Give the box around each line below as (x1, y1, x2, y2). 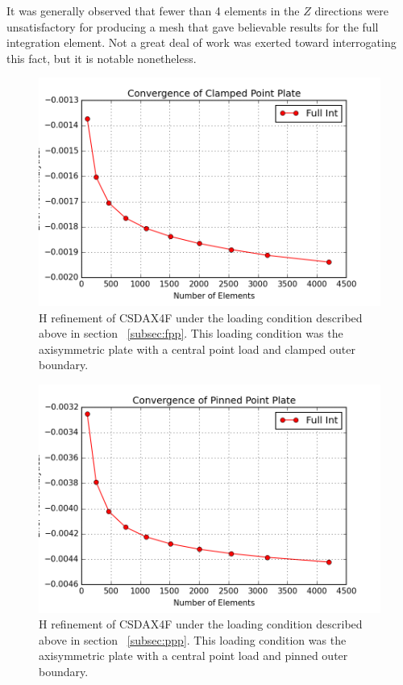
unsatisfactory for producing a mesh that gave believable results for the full (6, 18, 379, 35)
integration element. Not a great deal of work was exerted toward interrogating (6, 34, 397, 51)
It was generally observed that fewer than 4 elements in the (6, 2, 300, 19)
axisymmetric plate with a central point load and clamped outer (39, 340, 355, 357)
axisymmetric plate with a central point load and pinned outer (39, 647, 348, 664)
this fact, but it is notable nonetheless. (6, 49, 197, 66)
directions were (314, 2, 388, 19)
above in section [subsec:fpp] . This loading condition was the (39, 325, 343, 342)
